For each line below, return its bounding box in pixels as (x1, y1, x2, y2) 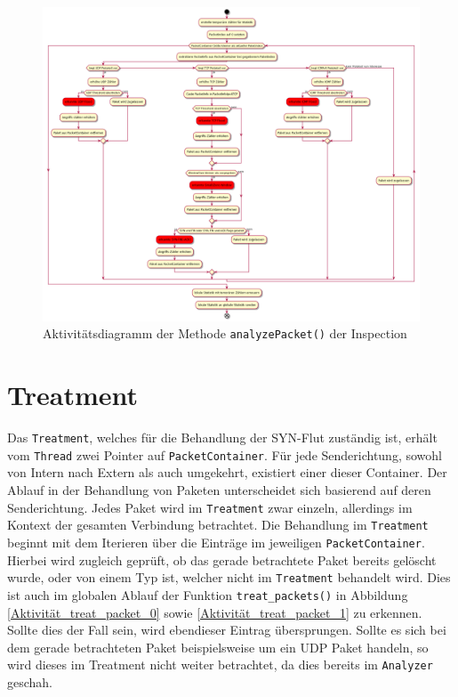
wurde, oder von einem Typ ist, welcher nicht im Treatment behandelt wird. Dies (7, 568, 451, 587)
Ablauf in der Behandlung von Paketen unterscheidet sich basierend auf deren (7, 481, 431, 499)
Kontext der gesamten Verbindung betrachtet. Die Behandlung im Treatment (7, 515, 429, 534)
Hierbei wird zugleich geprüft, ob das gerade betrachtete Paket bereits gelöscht (7, 550, 437, 569)
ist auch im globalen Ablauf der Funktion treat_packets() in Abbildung (7, 585, 408, 604)
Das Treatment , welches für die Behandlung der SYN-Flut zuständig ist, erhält (7, 428, 438, 447)
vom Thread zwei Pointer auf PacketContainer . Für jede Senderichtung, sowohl (7, 445, 442, 464)
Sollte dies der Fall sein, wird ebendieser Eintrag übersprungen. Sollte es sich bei (7, 620, 446, 639)
